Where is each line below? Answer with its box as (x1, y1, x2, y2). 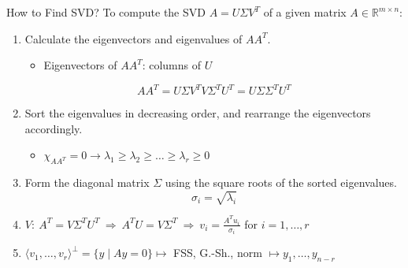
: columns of (142, 57, 201, 73)
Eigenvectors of (43, 57, 117, 73)
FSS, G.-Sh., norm (173, 244, 262, 261)
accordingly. (24, 120, 83, 136)
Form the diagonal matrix (24, 174, 150, 191)
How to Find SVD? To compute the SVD (6, 4, 206, 20)
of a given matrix (263, 4, 347, 20)
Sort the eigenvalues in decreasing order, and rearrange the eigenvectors (24, 105, 371, 121)
